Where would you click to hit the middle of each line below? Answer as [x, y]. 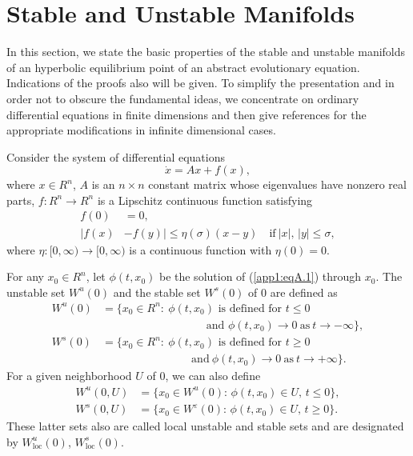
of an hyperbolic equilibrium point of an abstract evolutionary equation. [183, 67]
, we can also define [213, 376]
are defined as [304, 292]
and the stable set [157, 292]
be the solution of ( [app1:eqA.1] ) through [260, 276]
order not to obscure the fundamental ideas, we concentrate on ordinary [183, 98]
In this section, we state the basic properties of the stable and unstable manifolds [206, 52]
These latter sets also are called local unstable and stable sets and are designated [205, 426]
